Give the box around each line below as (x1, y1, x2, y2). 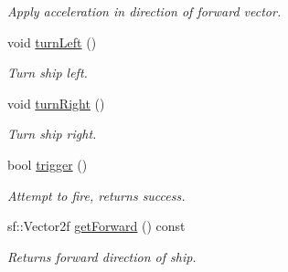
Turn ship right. (7, 124, 97, 143)
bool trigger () (7, 154, 88, 173)
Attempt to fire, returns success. (7, 185, 186, 204)
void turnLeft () (7, 32, 97, 51)
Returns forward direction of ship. (7, 246, 197, 266)
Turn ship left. (7, 63, 88, 82)
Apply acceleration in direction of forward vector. (7, 2, 282, 20)
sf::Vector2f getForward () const (7, 216, 186, 235)
